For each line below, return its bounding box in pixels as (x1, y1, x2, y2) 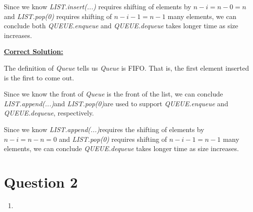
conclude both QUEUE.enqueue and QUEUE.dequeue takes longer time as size (4, 20, 238, 31)
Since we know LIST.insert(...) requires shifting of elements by (4, 1, 191, 11)
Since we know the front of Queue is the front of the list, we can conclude (4, 89, 223, 99)
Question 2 (4, 172, 78, 192)
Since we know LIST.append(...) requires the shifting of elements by (4, 124, 204, 134)
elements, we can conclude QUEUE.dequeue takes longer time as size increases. (4, 143, 239, 154)
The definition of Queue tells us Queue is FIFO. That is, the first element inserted (4, 62, 249, 73)
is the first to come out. (4, 72, 74, 82)
